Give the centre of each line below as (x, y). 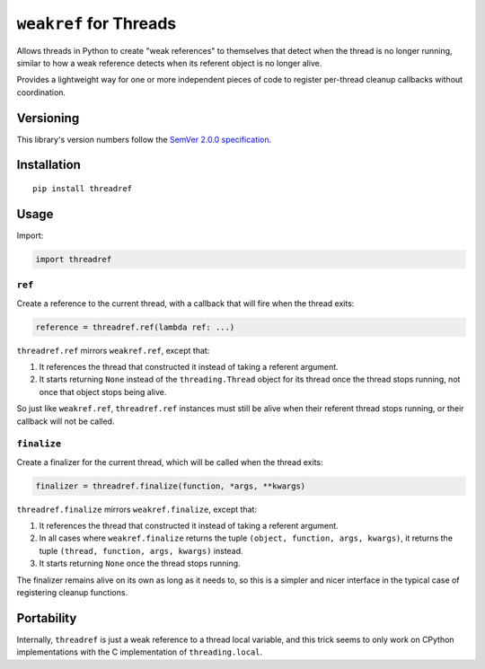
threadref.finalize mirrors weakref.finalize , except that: (137, 509)
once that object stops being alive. (103, 392)
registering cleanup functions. (72, 593)
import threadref (74, 259)
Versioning (48, 118)
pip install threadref (83, 189)
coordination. (41, 92)
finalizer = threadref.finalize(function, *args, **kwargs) (171, 486)
